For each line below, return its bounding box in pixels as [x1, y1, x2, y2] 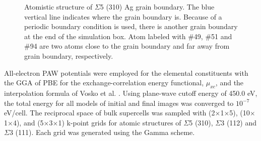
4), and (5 [13, 117, 44, 127]
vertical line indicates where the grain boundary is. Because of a [24, 11, 222, 22]
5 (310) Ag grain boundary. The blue [100, 2, 215, 12]
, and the [215, 77, 244, 88]
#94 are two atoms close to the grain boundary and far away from [24, 41, 230, 51]
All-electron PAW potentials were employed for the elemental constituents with [4, 67, 248, 78]
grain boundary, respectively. [24, 50, 113, 61]
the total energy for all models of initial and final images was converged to [4, 97, 234, 108]
